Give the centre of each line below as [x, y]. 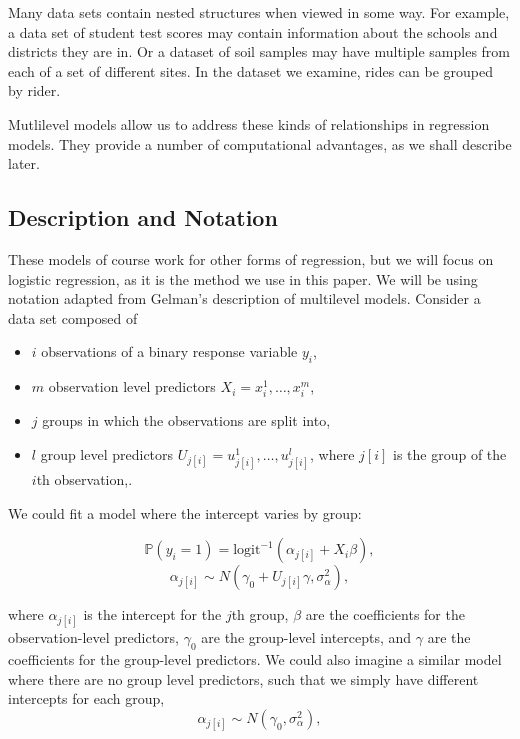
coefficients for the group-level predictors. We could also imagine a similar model [255, 659]
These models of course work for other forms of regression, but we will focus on [251, 258]
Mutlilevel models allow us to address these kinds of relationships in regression [249, 123]
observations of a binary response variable [169, 351]
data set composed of [73, 317]
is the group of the [449, 453]
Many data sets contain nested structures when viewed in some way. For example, [259, 12]
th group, [260, 614]
